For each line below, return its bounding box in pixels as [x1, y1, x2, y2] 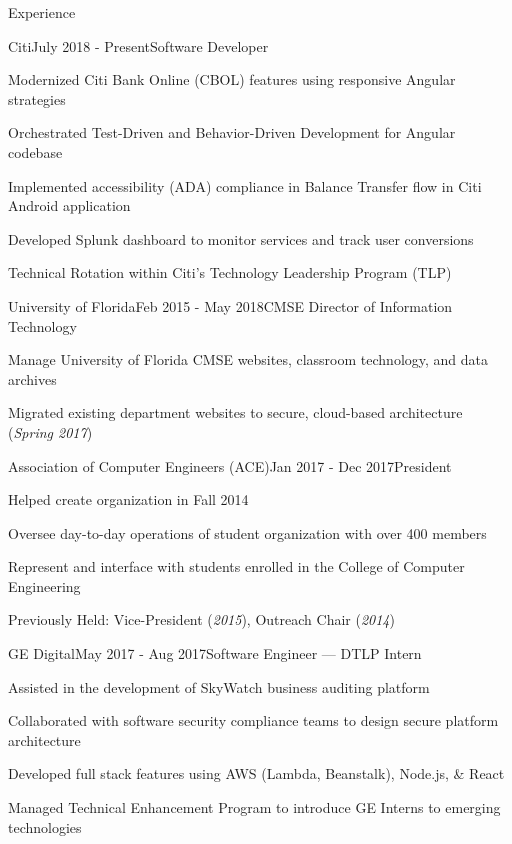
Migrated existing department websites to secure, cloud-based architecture [8, 402, 463, 423]
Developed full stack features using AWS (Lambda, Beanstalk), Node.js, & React [8, 763, 505, 784]
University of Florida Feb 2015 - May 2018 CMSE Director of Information [8, 295, 453, 316]
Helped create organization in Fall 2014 [8, 489, 249, 510]
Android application [8, 195, 131, 216]
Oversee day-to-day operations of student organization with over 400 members [8, 522, 487, 543]
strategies [8, 88, 66, 109]
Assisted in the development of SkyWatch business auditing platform [8, 676, 430, 697]
